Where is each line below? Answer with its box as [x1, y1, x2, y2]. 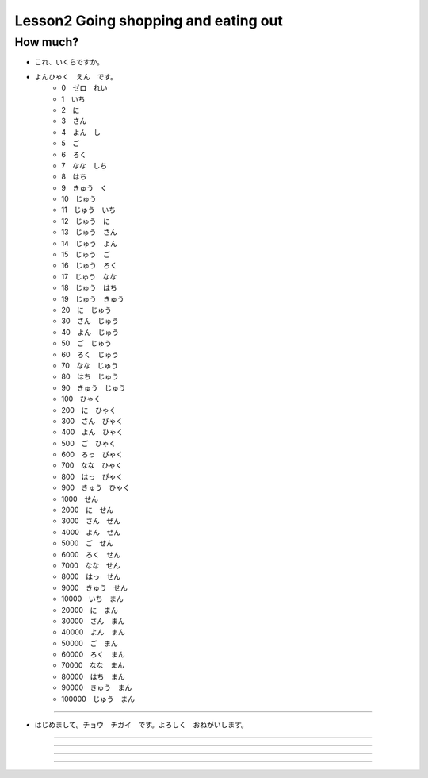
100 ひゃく [61, 394, 101, 404]
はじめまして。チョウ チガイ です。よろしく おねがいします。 [34, 720, 249, 730]
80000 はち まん [61, 672, 125, 681]
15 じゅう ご [61, 250, 110, 260]
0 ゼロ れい [61, 83, 108, 93]
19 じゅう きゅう [61, 294, 124, 303]
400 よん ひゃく [61, 427, 124, 437]
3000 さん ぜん [61, 516, 121, 526]
